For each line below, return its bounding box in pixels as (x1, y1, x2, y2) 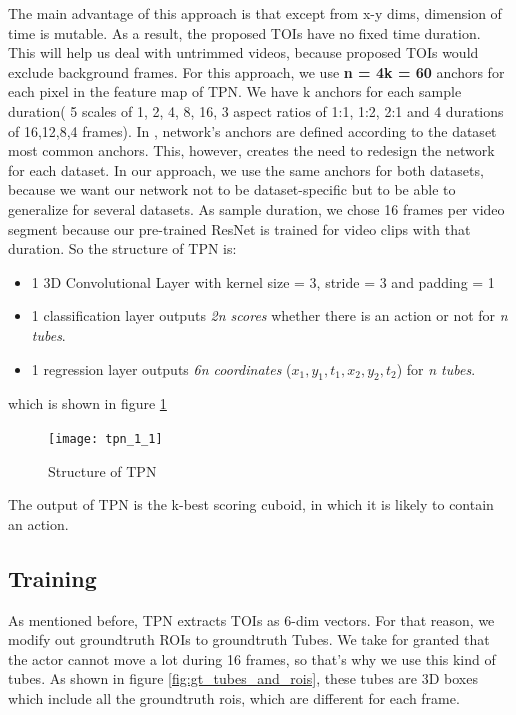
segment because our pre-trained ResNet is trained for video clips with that (8, 218, 471, 239)
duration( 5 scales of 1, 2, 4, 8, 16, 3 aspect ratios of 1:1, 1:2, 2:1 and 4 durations (8, 100, 504, 121)
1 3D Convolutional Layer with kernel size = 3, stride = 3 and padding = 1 (31, 271, 495, 292)
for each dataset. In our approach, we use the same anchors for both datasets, (8, 159, 484, 180)
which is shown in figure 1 (8, 393, 167, 414)
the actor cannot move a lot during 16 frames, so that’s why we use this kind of (8, 648, 496, 669)
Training (8, 562, 97, 593)
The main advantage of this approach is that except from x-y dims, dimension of (8, 3, 502, 23)
